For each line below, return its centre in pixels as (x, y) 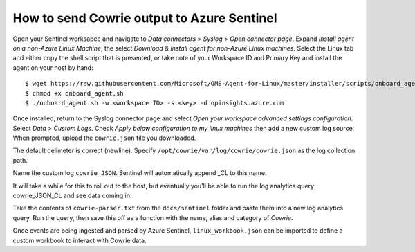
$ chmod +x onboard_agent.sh (74, 93)
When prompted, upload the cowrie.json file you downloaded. (104, 138)
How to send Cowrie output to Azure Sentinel (145, 18)
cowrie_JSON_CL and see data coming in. (72, 196)
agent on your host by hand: (53, 67)
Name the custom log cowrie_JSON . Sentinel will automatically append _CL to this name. (140, 173)
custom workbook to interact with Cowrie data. (80, 240)
